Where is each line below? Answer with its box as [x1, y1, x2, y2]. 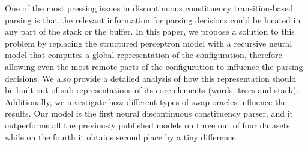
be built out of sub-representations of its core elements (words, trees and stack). [5, 84, 299, 96]
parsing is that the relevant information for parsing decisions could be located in [5, 13, 301, 26]
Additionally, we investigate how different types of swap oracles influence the [5, 95, 287, 108]
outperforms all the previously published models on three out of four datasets [5, 118, 290, 131]
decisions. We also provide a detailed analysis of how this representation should [5, 72, 297, 84]
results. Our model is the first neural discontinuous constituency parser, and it [5, 107, 293, 120]
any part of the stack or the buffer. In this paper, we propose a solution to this [5, 25, 295, 38]
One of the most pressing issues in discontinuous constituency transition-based [5, 2, 294, 14]
